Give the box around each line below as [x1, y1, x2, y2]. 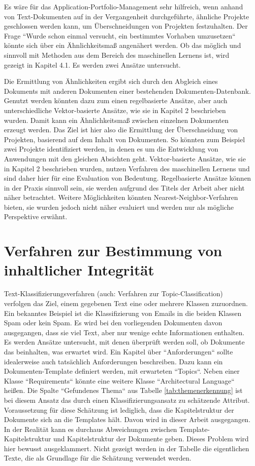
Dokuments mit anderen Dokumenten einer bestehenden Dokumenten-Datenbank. [4, 85, 251, 96]
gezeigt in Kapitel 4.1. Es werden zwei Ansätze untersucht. [4, 59, 181, 70]
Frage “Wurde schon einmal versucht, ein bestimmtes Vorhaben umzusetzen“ [4, 30, 236, 40]
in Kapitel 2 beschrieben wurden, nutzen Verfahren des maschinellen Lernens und [4, 163, 250, 173]
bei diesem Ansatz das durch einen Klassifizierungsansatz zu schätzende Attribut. [4, 394, 250, 405]
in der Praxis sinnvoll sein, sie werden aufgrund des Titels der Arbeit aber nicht [4, 182, 245, 193]
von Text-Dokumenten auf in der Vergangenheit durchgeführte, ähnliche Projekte [4, 11, 249, 21]
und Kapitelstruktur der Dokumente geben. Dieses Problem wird [53, 433, 249, 444]
